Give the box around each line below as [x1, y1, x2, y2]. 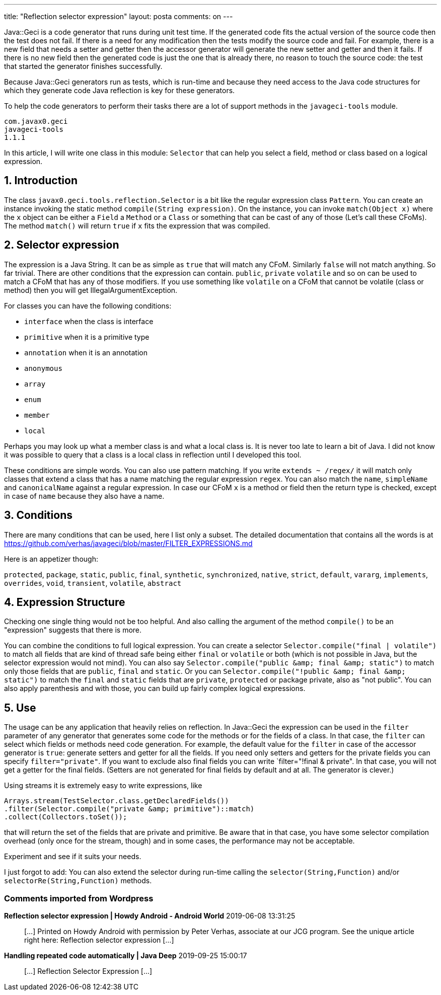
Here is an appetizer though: [4, 554, 98, 563]
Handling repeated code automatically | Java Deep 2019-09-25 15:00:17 [4, 951, 247, 960]
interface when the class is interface [24, 317, 154, 326]
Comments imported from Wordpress [4, 893, 154, 903]
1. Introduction [4, 174, 78, 187]
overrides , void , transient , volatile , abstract [4, 578, 182, 587]
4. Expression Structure [4, 595, 125, 608]
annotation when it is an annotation [24, 348, 148, 357]
